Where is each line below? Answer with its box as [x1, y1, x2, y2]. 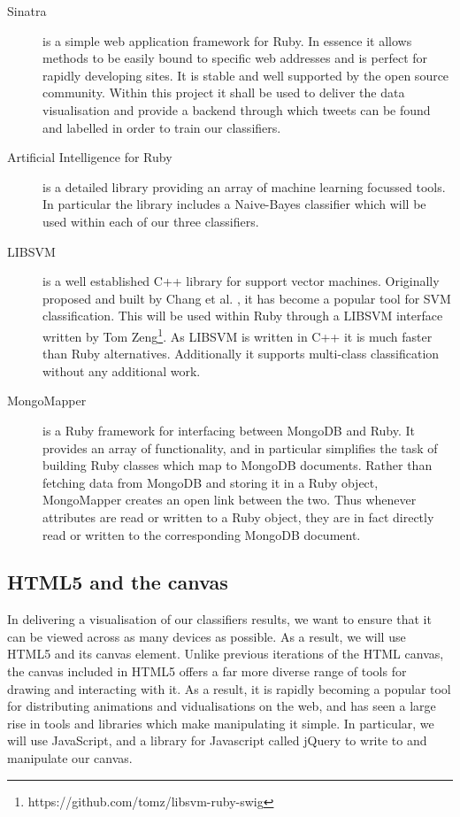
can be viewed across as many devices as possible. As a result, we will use [7, 627, 406, 645]
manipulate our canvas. [7, 749, 133, 767]
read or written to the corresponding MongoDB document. [42, 525, 361, 543]
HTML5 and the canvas [7, 568, 228, 596]
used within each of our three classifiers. [42, 212, 259, 230]
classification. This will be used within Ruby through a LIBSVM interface [42, 306, 443, 325]
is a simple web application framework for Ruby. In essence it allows [42, 31, 412, 50]
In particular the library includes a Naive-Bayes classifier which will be [42, 195, 426, 213]
